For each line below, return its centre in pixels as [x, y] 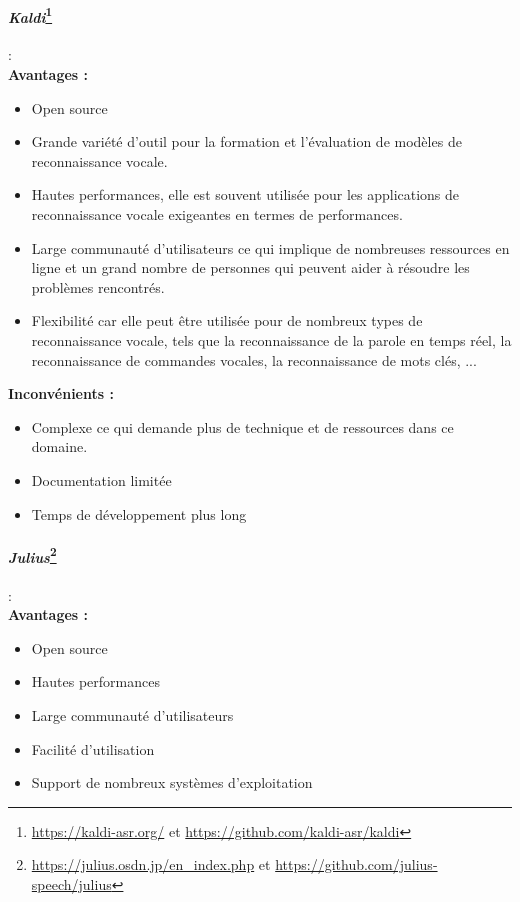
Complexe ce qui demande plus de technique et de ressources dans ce [242, 426]
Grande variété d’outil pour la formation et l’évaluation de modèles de [246, 141]
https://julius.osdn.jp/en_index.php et [151, 864]
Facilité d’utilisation [93, 748]
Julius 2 [32, 555]
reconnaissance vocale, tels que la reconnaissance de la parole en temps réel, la [271, 339]
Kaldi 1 [30, 15]
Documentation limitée [101, 479]
